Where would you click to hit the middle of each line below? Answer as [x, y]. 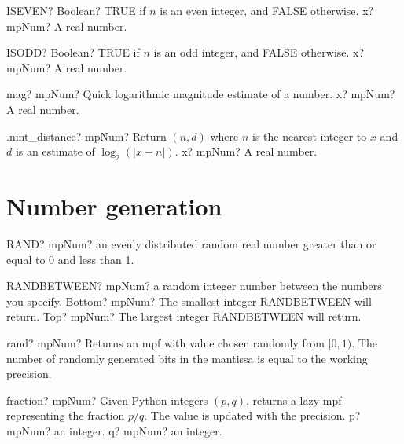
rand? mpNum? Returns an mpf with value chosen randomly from [165, 343]
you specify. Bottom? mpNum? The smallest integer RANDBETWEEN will [189, 301]
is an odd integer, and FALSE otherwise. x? [259, 52]
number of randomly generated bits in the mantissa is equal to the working [187, 358]
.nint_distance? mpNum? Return [86, 136]
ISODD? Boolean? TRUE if [73, 52]
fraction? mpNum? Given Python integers [107, 400]
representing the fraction [66, 415]
